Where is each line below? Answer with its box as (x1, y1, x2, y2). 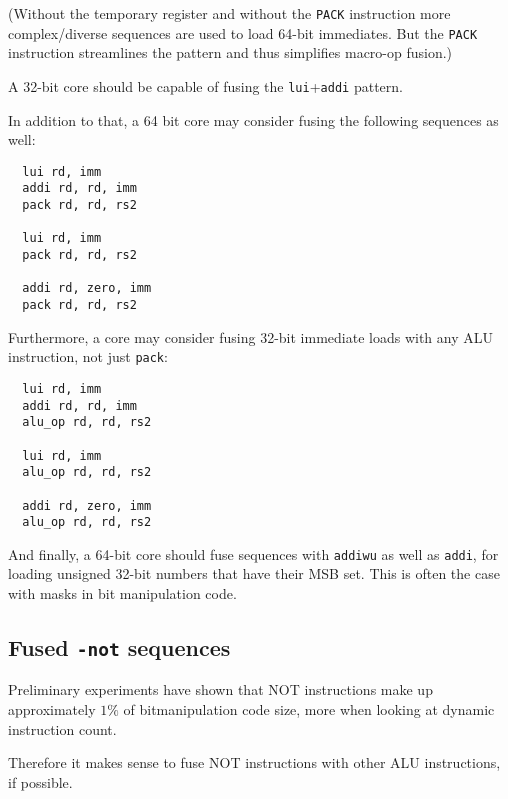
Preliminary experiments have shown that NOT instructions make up (8, 679, 433, 700)
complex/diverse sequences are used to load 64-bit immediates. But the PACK (8, 22, 478, 43)
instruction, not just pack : (8, 346, 168, 367)
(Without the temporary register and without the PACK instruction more (8, 3, 451, 23)
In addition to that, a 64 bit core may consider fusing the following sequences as (8, 109, 499, 130)
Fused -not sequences (8, 632, 231, 663)
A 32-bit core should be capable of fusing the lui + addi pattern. (8, 75, 403, 96)
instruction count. (8, 718, 117, 739)
